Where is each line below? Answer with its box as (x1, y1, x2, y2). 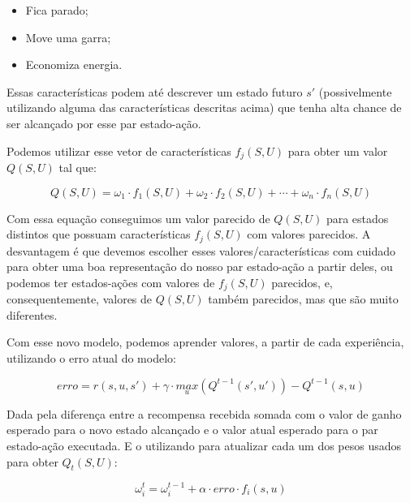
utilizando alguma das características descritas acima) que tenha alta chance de (6, 99, 402, 116)
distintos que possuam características (6, 226, 191, 243)
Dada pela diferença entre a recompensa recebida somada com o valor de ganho (6, 405, 402, 422)
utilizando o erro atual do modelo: (6, 350, 176, 367)
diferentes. (6, 306, 58, 323)
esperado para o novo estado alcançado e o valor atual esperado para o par (6, 421, 378, 438)
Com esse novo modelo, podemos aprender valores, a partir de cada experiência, (6, 333, 404, 350)
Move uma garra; (25, 28, 111, 45)
